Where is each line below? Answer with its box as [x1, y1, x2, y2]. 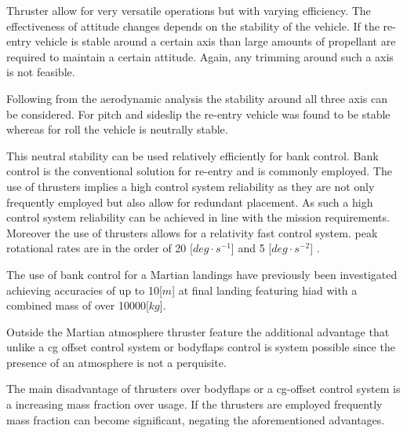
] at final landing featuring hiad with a [172, 281, 358, 298]
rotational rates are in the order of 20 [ [6, 240, 193, 256]
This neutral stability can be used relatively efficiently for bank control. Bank [6, 147, 379, 163]
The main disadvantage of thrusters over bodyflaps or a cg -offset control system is [6, 380, 401, 397]
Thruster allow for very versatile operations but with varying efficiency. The [6, 2, 371, 18]
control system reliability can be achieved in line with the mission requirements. [6, 209, 390, 226]
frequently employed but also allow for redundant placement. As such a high [6, 193, 373, 210]
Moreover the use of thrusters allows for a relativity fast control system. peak [6, 224, 378, 240]
